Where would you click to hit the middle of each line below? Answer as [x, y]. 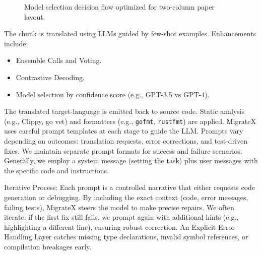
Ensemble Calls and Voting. [59, 60]
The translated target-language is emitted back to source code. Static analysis [124, 111]
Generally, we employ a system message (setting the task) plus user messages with [131, 161]
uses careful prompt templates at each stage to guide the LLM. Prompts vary [124, 131]
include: [16, 43]
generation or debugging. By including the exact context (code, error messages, [126, 197]
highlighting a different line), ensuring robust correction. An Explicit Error [119, 227]
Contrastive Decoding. [50, 77]
